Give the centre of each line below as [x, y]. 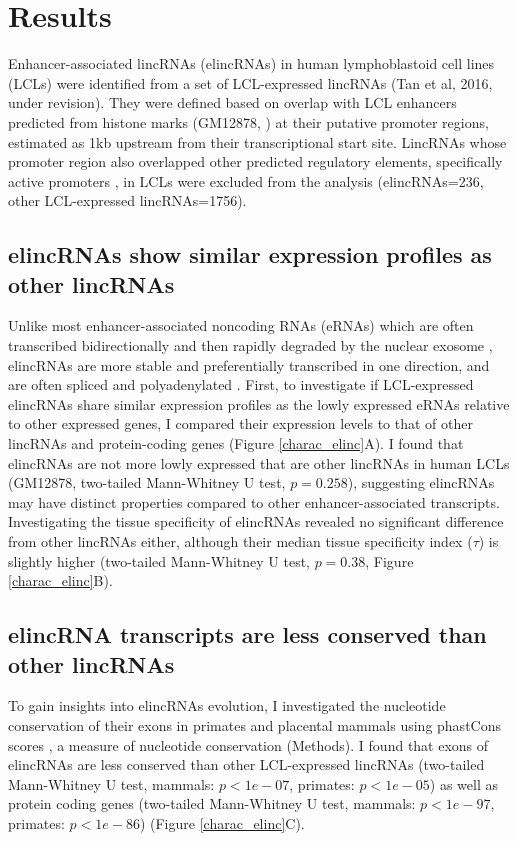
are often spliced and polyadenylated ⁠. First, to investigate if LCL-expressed [241, 384]
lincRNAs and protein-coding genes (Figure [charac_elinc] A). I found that [236, 443]
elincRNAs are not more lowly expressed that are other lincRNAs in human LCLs [259, 462]
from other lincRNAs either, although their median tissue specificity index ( [240, 541]
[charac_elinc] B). [60, 580]
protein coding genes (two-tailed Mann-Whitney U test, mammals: [212, 803]
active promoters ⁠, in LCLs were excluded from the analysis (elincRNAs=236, [246, 180]
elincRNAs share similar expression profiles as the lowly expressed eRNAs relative [259, 403]
